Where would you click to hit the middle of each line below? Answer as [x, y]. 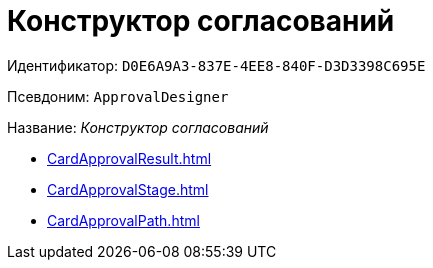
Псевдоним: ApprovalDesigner [118, 96]
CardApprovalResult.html [129, 158]
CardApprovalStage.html [128, 189]
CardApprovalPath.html [123, 220]
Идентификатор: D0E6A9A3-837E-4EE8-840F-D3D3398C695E [216, 65]
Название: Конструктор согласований [138, 127]
